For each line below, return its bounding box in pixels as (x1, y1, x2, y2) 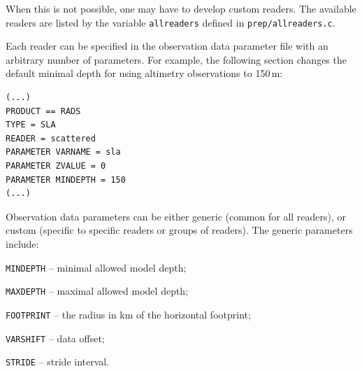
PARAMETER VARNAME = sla (6, 147, 121, 157)
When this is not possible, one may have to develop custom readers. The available (6, 1, 356, 15)
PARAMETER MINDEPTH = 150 (6, 174, 126, 185)
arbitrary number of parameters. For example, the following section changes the (6, 52, 347, 66)
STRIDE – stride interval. (6, 354, 110, 369)
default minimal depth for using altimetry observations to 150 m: (6, 66, 283, 80)
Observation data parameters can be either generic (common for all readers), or (6, 209, 347, 223)
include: (6, 236, 39, 251)
